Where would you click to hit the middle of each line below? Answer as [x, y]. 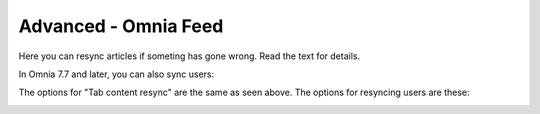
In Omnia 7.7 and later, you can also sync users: [116, 74]
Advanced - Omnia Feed [121, 26]
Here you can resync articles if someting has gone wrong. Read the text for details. [189, 56]
